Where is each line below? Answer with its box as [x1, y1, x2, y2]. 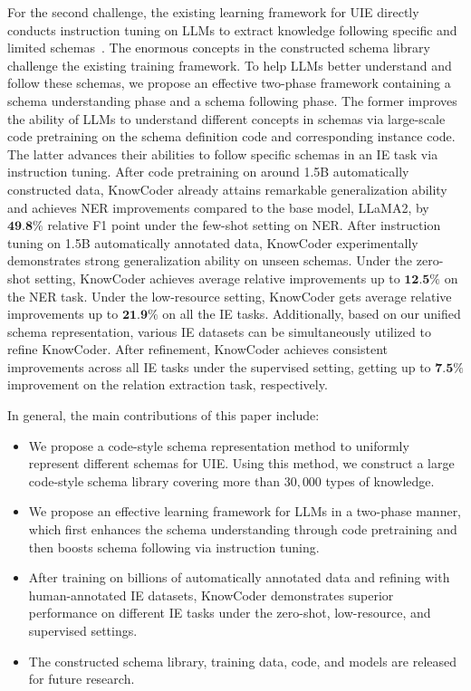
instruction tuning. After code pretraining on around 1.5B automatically [7, 162, 409, 181]
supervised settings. [28, 621, 138, 639]
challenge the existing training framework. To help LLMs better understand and [7, 55, 452, 74]
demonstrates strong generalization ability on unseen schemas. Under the [7, 251, 413, 270]
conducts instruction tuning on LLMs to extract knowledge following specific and [7, 20, 457, 39]
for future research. [28, 669, 135, 688]
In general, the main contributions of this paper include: [7, 406, 320, 425]
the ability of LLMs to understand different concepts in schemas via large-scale [7, 109, 446, 128]
